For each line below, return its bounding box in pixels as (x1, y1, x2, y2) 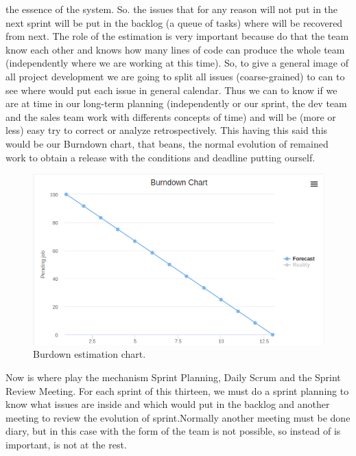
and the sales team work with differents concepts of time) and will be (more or (5, 109, 336, 124)
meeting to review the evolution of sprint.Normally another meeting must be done (5, 410, 351, 424)
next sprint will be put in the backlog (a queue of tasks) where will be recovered (5, 15, 343, 30)
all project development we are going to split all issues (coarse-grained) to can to (5, 69, 345, 83)
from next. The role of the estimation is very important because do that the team (5, 29, 349, 43)
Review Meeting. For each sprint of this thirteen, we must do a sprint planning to (5, 383, 349, 398)
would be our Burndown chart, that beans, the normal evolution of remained (5, 136, 329, 150)
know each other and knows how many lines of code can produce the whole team (5, 42, 345, 56)
